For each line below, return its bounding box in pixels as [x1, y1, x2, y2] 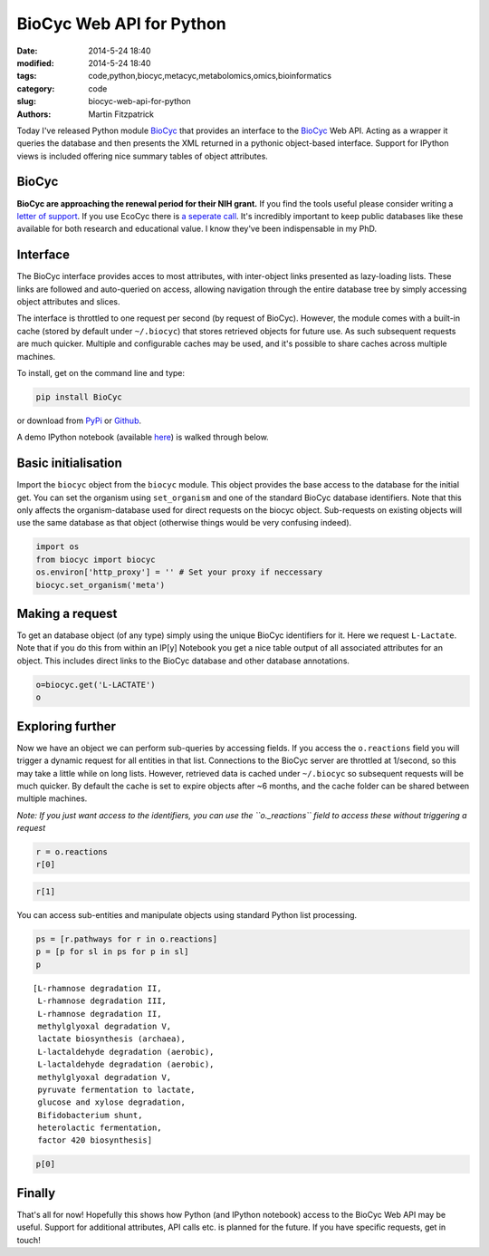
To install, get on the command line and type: [16, 368, 186, 378]
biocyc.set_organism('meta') [35, 580, 166, 590]
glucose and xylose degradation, [37, 1097, 186, 1107]
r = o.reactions [35, 847, 109, 857]
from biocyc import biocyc [35, 554, 156, 565]
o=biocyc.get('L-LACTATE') [35, 680, 156, 690]
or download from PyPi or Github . [16, 415, 142, 426]
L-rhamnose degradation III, [37, 996, 168, 1006]
